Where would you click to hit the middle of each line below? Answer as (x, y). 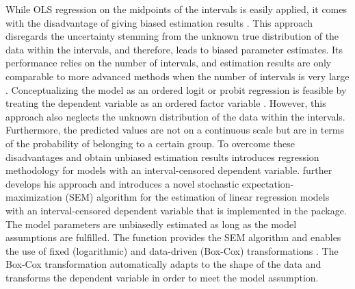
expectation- (268, 183)
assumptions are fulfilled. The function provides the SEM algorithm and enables (173, 237)
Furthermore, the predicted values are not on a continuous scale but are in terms (175, 130)
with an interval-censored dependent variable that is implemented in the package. (176, 210)
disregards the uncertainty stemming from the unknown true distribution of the (172, 36)
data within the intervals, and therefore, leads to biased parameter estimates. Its (174, 49)
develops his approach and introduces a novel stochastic (122, 183)
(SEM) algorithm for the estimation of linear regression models (197, 197)
